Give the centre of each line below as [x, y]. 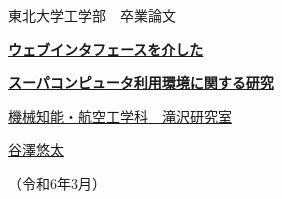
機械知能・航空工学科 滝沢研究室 [120, 115]
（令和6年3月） [57, 182]
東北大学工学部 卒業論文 [92, 15]
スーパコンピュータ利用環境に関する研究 [141, 82]
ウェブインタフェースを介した [106, 48]
